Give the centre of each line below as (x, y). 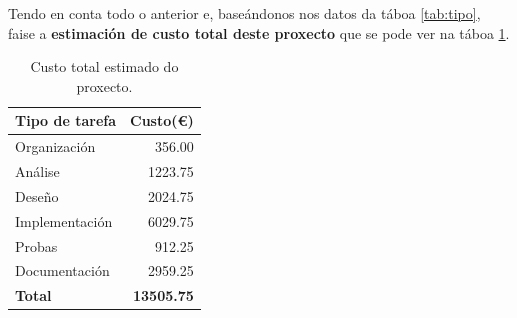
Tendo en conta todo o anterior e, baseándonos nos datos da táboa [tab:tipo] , (244, 13)
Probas (36, 245)
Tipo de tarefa (65, 120)
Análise (37, 171)
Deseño (37, 195)
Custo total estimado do (104, 66)
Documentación (62, 270)
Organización (55, 146)
